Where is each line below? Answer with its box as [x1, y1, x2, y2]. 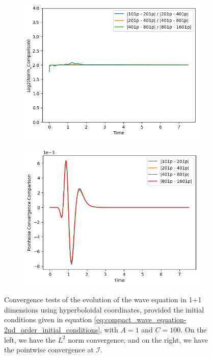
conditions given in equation [4, 314, 92, 325]
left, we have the [4, 334, 56, 345]
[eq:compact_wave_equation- [94, 314, 187, 325]
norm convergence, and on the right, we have [68, 334, 208, 345]
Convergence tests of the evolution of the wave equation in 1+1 [4, 294, 202, 305]
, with [100, 324, 118, 335]
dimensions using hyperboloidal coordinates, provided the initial [4, 304, 204, 315]
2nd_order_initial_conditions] [4, 324, 100, 335]
